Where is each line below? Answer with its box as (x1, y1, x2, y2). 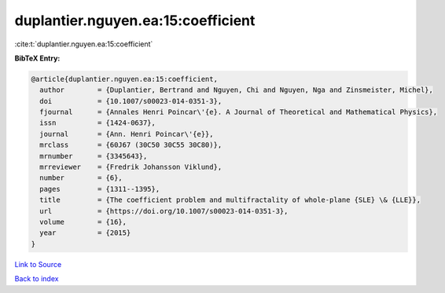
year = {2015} (39, 229, 131, 237)
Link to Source (14, 259, 62, 269)
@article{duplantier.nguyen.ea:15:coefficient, (31, 75, 218, 83)
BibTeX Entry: (14, 53, 61, 63)
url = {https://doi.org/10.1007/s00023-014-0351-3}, (39, 207, 289, 215)
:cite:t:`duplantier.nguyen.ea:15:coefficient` (14, 39, 153, 49)
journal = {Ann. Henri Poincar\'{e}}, (39, 130, 214, 138)
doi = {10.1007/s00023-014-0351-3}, (39, 97, 222, 105)
